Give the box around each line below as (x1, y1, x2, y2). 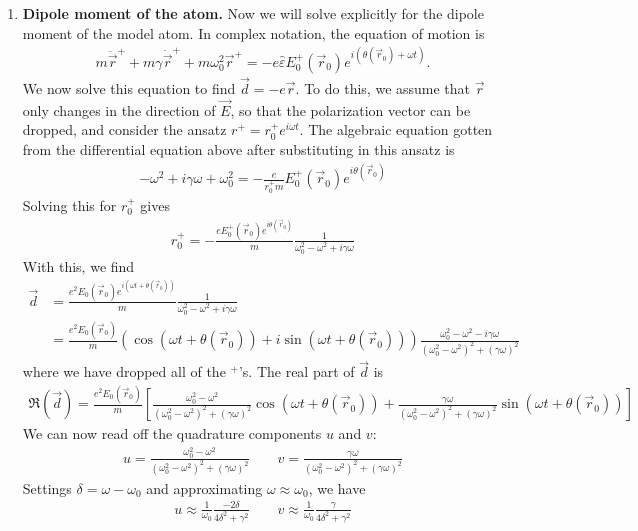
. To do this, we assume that (295, 77, 471, 98)
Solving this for (22, 194, 117, 215)
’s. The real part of (238, 361, 355, 382)
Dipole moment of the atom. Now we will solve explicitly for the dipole (22, 3, 484, 23)
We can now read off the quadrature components (22, 423, 322, 444)
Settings (22, 477, 72, 498)
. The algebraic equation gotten (299, 119, 493, 140)
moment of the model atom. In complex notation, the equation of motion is (22, 22, 485, 43)
